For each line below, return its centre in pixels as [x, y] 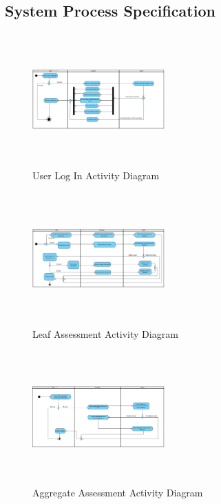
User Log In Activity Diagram [96, 175]
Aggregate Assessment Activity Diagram [118, 493]
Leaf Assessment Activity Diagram [105, 333]
